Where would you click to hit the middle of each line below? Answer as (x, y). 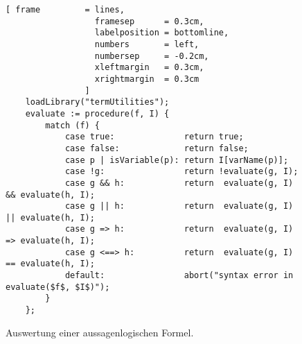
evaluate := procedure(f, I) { (97, 113)
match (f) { (73, 125)
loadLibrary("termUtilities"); (97, 102)
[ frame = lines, (65, 10)
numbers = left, (147, 44)
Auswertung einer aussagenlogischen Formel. (100, 332)
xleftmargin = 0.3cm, (149, 68)
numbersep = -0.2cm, (152, 56)
